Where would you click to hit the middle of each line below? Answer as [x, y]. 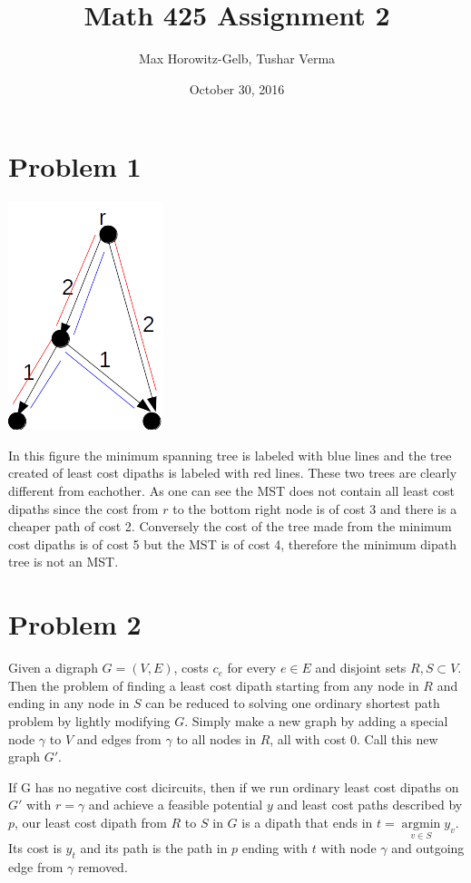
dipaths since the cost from [83, 508]
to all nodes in [216, 738]
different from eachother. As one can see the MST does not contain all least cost [231, 491]
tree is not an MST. [64, 562]
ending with [275, 848]
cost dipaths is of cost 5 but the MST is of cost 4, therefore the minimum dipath [233, 543]
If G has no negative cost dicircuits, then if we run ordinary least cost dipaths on [234, 786]
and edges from [119, 738]
